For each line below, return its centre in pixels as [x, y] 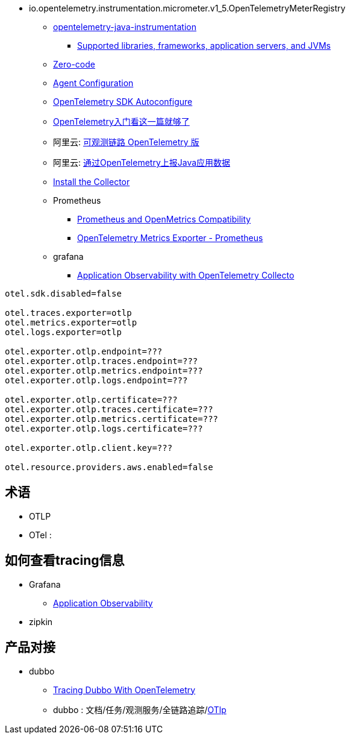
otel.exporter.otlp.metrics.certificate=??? [112, 419]
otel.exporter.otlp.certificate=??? [91, 400]
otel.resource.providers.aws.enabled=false [109, 467]
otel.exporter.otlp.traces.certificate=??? [109, 409]
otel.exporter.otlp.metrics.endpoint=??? [104, 371]
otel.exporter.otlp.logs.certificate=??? [104, 429]
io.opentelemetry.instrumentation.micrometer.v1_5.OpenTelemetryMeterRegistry [187, 8]
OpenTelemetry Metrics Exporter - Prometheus [170, 238]
